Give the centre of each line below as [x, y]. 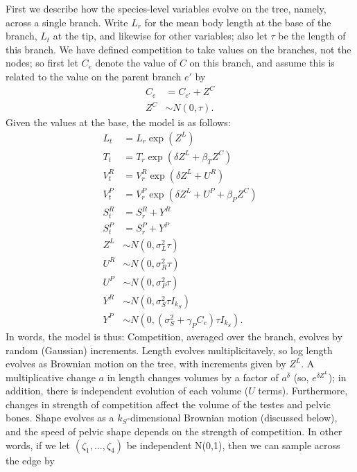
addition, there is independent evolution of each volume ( [127, 391]
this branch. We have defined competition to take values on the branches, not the [178, 49]
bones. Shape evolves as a [60, 418]
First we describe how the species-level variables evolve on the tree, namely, [166, 8]
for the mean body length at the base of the [238, 22]
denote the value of [136, 63]
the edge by [30, 460]
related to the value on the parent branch [94, 76]
